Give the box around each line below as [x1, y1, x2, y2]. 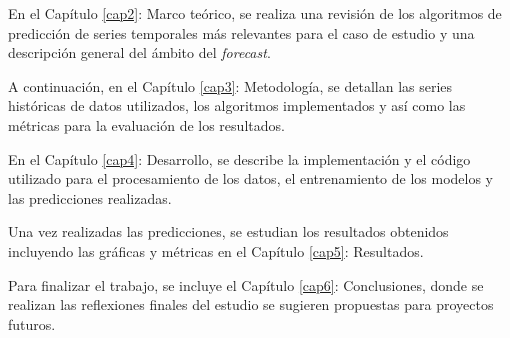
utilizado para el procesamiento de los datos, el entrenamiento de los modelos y [8, 168, 494, 189]
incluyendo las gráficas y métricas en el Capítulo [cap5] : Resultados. [8, 240, 424, 261]
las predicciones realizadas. [8, 187, 172, 208]
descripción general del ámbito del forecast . [8, 42, 271, 63]
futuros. [8, 313, 56, 334]
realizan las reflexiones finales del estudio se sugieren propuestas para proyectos [8, 294, 494, 315]
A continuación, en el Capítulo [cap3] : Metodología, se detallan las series [8, 75, 453, 96]
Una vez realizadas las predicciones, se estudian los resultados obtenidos [8, 221, 449, 242]
